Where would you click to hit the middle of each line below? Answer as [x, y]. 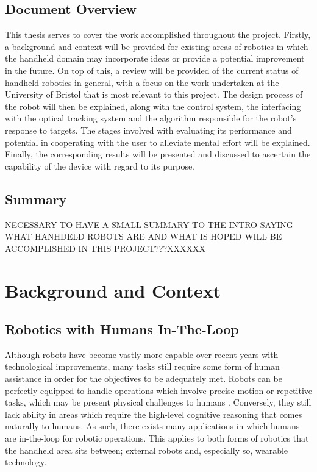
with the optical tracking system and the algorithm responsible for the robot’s [151, 118]
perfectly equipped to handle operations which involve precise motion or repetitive [158, 390]
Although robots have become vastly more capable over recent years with [142, 354]
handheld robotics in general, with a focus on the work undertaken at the [142, 82]
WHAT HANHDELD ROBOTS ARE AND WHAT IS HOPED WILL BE [144, 236]
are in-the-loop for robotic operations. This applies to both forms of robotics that [157, 438]
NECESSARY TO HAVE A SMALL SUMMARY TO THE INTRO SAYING [149, 224]
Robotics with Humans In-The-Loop [122, 329]
